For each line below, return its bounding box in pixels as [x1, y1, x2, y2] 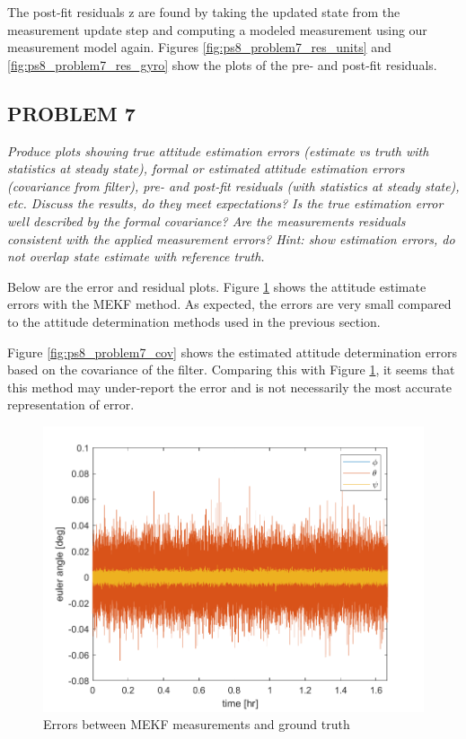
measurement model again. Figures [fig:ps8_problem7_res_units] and [7, 38, 391, 57]
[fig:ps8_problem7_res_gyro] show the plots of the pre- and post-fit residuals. [7, 55, 437, 74]
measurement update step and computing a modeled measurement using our [7, 20, 427, 39]
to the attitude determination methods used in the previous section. [7, 312, 381, 330]
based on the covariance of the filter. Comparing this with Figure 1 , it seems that [7, 360, 455, 379]
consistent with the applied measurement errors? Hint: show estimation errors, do [7, 229, 455, 248]
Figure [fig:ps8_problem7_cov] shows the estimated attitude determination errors [7, 342, 457, 361]
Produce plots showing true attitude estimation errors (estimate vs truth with [7, 141, 429, 160]
